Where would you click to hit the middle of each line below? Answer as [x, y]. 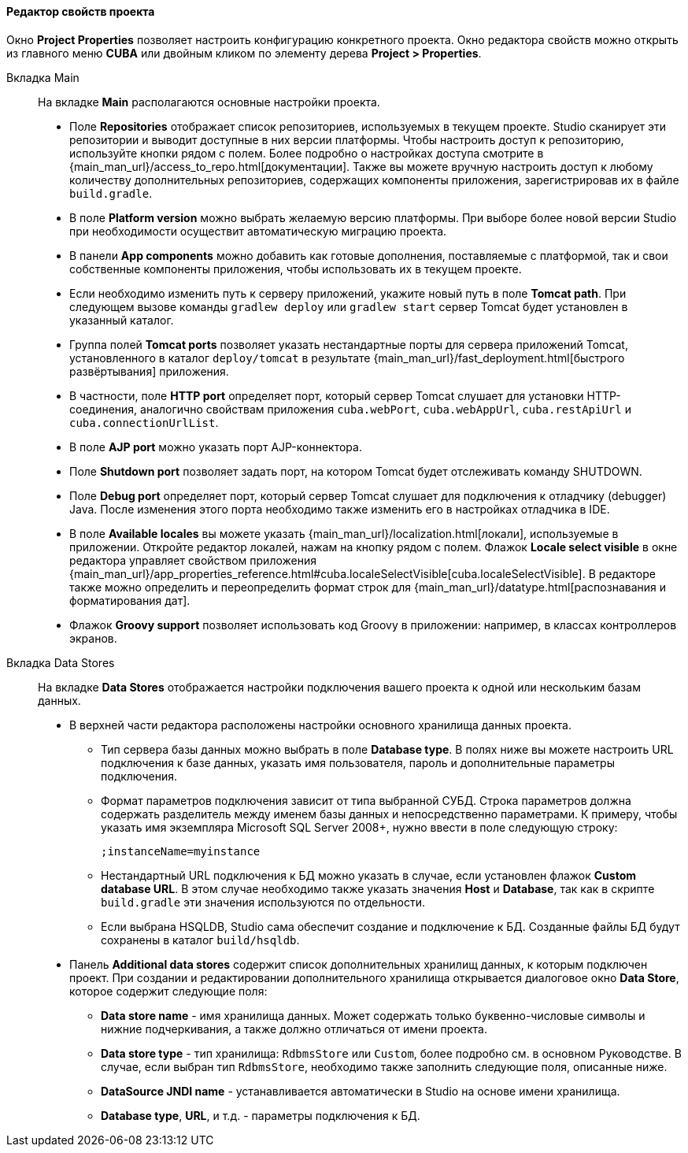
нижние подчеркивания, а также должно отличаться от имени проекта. [294, 1029]
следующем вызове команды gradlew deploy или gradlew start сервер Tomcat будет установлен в [349, 306]
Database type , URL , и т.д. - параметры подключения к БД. [261, 1115]
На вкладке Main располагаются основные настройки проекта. [209, 102]
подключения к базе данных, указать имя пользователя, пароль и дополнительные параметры [358, 762]
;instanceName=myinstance [181, 851]
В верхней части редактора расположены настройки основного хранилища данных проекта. [320, 725]
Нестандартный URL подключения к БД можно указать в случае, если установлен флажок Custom [369, 875]
